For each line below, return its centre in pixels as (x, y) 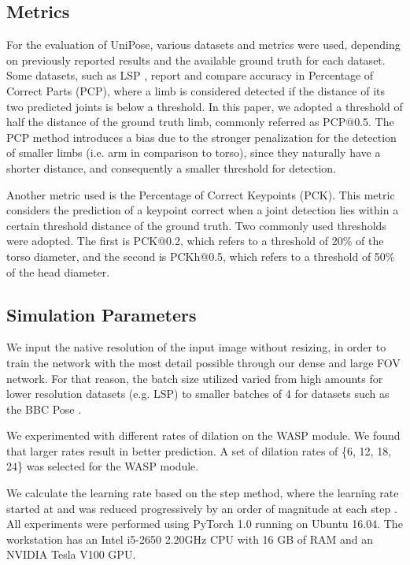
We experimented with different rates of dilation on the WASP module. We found (203, 435)
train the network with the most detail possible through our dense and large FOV (203, 362)
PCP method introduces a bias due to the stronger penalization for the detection (201, 137)
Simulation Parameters (102, 314)
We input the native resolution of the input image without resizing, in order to (196, 347)
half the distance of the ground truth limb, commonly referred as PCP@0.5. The (200, 122)
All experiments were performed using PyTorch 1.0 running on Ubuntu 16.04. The (205, 524)
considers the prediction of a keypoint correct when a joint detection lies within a (203, 210)
